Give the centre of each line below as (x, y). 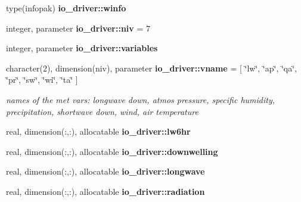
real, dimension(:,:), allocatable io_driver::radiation (105, 191)
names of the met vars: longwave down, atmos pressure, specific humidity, (141, 99)
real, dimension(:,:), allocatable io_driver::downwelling (112, 151)
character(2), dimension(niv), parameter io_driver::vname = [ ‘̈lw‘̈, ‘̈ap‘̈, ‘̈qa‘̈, (152, 68)
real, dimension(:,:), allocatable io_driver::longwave (105, 171)
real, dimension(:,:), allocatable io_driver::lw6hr (98, 131)
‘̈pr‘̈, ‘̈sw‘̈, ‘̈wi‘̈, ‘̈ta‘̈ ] (42, 80)
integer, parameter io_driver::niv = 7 (78, 28)
